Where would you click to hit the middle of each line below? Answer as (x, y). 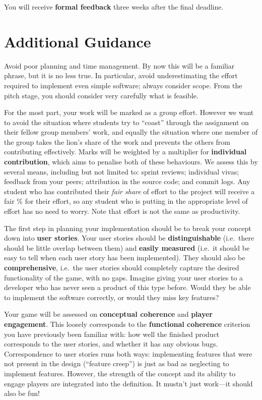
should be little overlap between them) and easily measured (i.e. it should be (127, 247)
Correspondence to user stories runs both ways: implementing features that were (128, 353)
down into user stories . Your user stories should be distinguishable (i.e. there (129, 238)
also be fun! (22, 393)
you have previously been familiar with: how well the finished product (112, 334)
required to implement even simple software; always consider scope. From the (123, 85)
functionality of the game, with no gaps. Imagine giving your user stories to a (124, 277)
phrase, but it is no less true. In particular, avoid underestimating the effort (121, 75)
